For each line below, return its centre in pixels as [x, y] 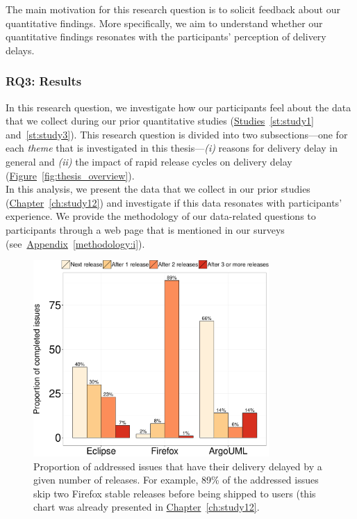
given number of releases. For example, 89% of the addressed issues [176, 480]
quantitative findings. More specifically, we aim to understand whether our [164, 23]
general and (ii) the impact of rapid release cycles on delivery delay [149, 161]
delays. [20, 50]
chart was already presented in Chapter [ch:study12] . [147, 507]
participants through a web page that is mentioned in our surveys [145, 229]
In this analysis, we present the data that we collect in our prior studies [158, 189]
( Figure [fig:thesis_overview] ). [70, 175]
